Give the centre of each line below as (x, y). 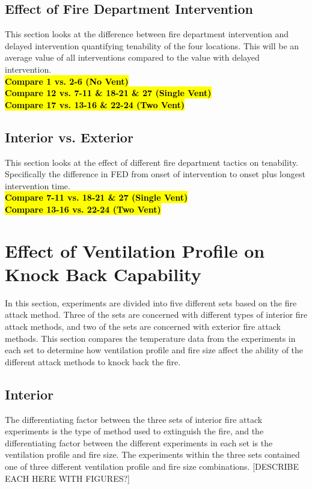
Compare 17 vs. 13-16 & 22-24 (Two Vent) (95, 104)
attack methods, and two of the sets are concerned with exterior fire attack (143, 327)
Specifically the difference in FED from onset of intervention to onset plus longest (155, 174)
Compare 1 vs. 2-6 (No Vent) (67, 81)
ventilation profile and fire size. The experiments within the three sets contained (152, 454)
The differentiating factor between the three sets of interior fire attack (134, 419)
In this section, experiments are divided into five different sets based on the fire (151, 302)
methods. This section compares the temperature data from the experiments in (150, 338)
